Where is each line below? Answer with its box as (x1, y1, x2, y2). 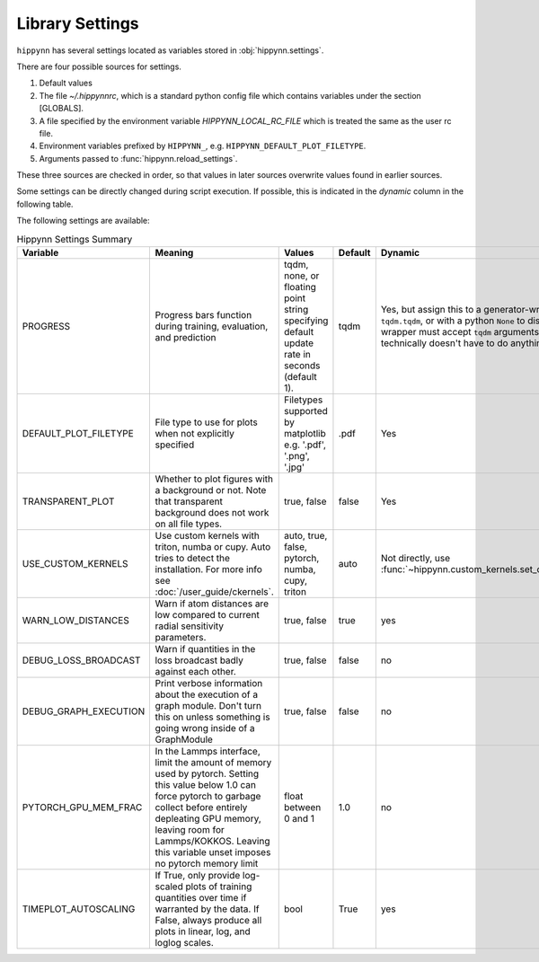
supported (284, 405, 328, 417)
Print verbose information (155, 677, 263, 689)
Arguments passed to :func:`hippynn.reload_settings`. (39, 153, 238, 163)
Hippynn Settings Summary (16, 233, 133, 245)
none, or (284, 269, 320, 282)
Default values (39, 77, 93, 89)
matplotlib (284, 428, 327, 439)
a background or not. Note (155, 484, 267, 496)
